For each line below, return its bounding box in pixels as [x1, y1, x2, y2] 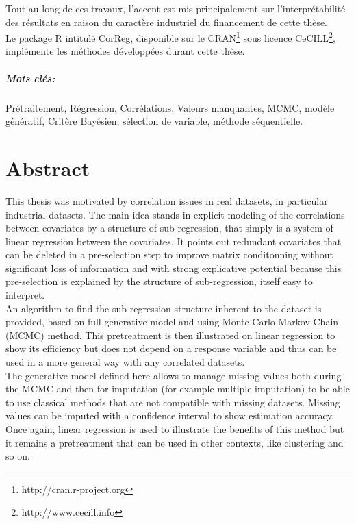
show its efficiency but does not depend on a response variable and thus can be [5, 341, 337, 355]
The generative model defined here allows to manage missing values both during [5, 368, 342, 382]
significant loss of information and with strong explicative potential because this [5, 260, 342, 275]
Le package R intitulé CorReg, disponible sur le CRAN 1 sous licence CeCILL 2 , [5, 29, 335, 45]
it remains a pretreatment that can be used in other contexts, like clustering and [5, 435, 344, 449]
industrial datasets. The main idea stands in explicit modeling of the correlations [5, 207, 345, 221]
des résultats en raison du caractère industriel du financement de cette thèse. [5, 14, 328, 29]
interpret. [5, 288, 45, 302]
